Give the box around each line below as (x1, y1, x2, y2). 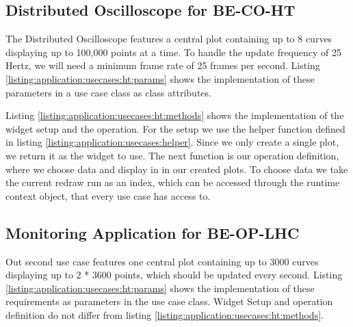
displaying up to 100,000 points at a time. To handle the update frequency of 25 (5, 44, 342, 59)
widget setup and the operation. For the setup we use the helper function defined (5, 121, 345, 135)
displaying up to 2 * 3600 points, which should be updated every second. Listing (5, 267, 343, 282)
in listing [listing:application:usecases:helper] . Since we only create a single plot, (5, 135, 339, 149)
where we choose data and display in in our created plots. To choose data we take (5, 161, 348, 176)
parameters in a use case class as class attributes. (5, 85, 211, 99)
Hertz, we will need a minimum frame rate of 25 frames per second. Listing (5, 58, 320, 73)
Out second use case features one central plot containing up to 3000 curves (5, 254, 319, 268)
